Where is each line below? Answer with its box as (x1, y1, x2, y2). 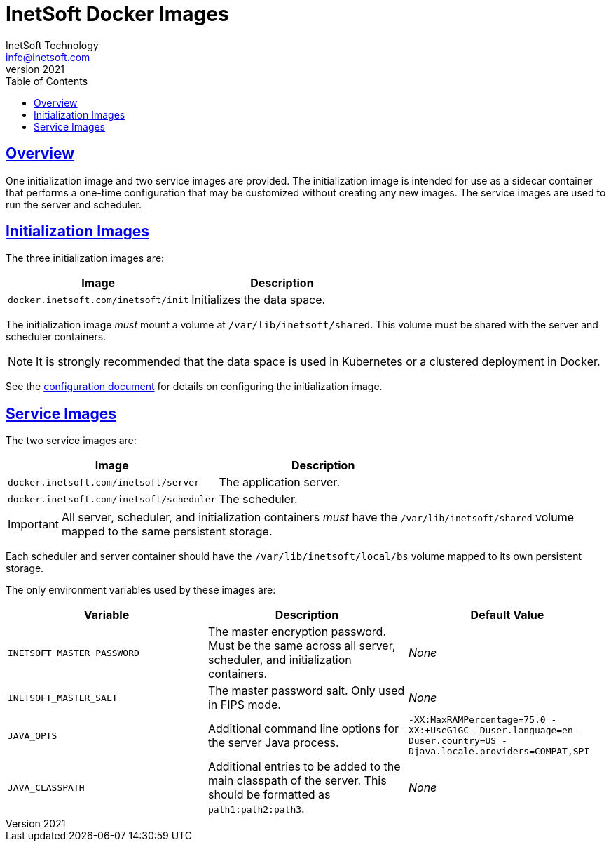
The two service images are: (6, 434, 137, 447)
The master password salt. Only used (207, 683, 405, 698)
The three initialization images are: (6, 252, 165, 265)
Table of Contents (6, 74, 88, 87)
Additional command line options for (207, 721, 399, 736)
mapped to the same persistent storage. (61, 524, 273, 539)
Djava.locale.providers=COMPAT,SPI (408, 746, 590, 757)
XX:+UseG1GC (408, 725, 469, 736)
